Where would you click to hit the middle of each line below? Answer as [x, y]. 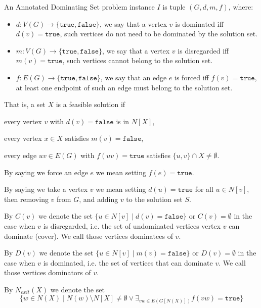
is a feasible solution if [91, 104]
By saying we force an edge [46, 172]
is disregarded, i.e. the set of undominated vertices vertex [132, 225]
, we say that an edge [134, 77]
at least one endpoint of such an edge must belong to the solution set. [124, 87]
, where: [241, 7]
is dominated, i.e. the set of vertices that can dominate [128, 262]
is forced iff [192, 77]
